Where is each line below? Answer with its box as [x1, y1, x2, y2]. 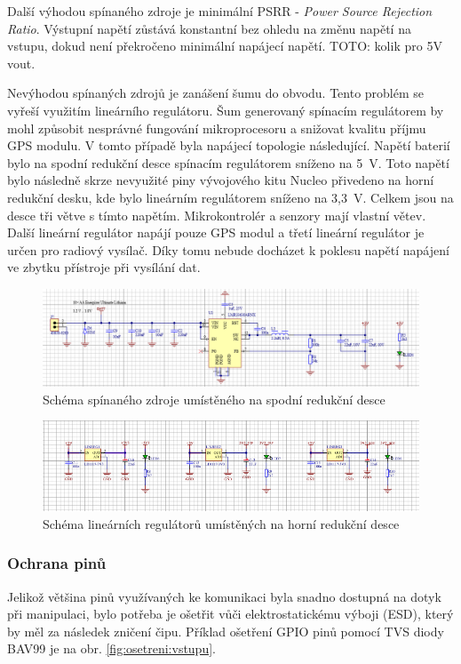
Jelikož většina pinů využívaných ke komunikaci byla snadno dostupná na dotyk [7, 587, 441, 605]
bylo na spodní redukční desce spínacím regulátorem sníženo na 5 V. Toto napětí [7, 153, 449, 172]
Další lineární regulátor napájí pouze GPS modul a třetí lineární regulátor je [7, 223, 425, 242]
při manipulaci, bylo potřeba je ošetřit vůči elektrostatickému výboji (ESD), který [7, 604, 454, 623]
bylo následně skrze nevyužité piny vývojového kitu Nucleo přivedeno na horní [7, 171, 434, 189]
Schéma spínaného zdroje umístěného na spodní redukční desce [43, 389, 385, 408]
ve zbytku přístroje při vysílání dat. [7, 258, 201, 276]
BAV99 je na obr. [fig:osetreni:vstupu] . [7, 639, 216, 658]
